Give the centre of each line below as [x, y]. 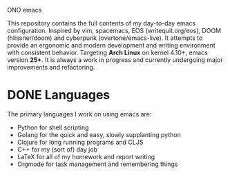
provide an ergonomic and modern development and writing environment [111, 45]
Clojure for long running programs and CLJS [80, 142]
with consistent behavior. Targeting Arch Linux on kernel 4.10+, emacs [108, 52]
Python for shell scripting [53, 127]
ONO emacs [25, 10]
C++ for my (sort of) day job [57, 149]
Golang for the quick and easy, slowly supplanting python [99, 134]
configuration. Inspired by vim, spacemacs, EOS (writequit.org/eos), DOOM [114, 31]
